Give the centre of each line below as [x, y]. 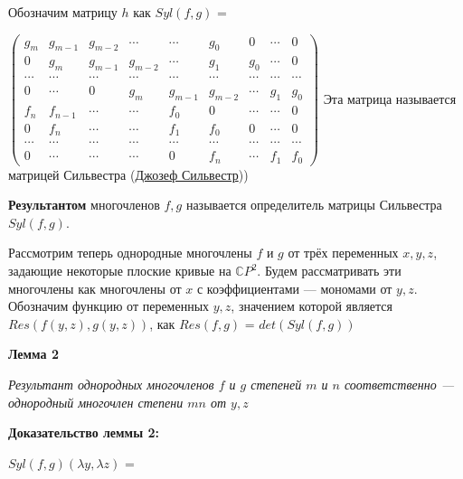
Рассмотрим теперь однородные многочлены [130, 253]
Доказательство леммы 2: [84, 432]
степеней [276, 384]
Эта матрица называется [390, 98]
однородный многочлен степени [96, 402]
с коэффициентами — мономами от [294, 288]
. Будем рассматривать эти [329, 271]
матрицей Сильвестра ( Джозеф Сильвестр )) [128, 174]
